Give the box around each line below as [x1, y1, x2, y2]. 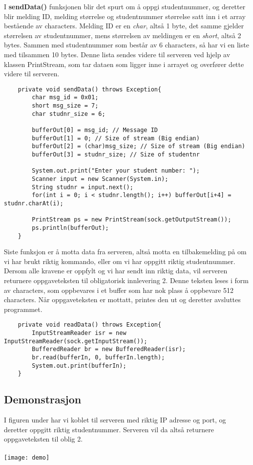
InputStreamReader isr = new [32, 330, 126, 337]
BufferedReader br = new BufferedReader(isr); [32, 346, 186, 353]
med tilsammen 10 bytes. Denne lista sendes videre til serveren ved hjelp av [4, 49, 231, 59]
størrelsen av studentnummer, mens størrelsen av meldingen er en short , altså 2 [4, 30, 241, 40]
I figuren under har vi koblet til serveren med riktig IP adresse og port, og [4, 415, 226, 425]
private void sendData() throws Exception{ [18, 86, 162, 93]
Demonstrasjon [4, 392, 82, 407]
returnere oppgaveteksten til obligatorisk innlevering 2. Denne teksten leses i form [4, 275, 249, 285]
